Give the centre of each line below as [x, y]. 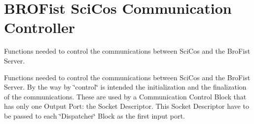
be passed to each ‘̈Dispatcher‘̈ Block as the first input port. [94, 115]
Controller [40, 27]
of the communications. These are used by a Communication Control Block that [125, 96]
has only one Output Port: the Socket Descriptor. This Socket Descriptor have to [127, 106]
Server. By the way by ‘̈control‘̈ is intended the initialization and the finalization [125, 87]
